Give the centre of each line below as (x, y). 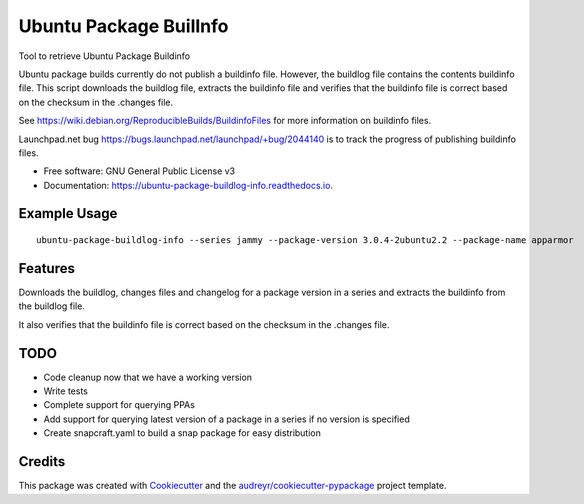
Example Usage (68, 213)
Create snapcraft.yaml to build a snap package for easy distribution (182, 433)
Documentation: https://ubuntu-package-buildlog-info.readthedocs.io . (188, 185)
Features (46, 268)
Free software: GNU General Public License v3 (139, 171)
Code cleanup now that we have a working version (148, 377)
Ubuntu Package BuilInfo (123, 26)
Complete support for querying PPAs (119, 405)
